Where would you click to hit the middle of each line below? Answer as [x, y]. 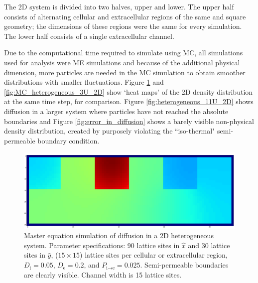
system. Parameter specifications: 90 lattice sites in [102, 245]
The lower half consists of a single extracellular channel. [89, 36]
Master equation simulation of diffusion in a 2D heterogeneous [119, 235]
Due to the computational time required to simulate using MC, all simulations [124, 53]
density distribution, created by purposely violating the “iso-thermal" [110, 131]
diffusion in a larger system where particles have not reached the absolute [116, 111]
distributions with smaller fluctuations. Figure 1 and [84, 82]
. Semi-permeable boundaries [184, 265]
